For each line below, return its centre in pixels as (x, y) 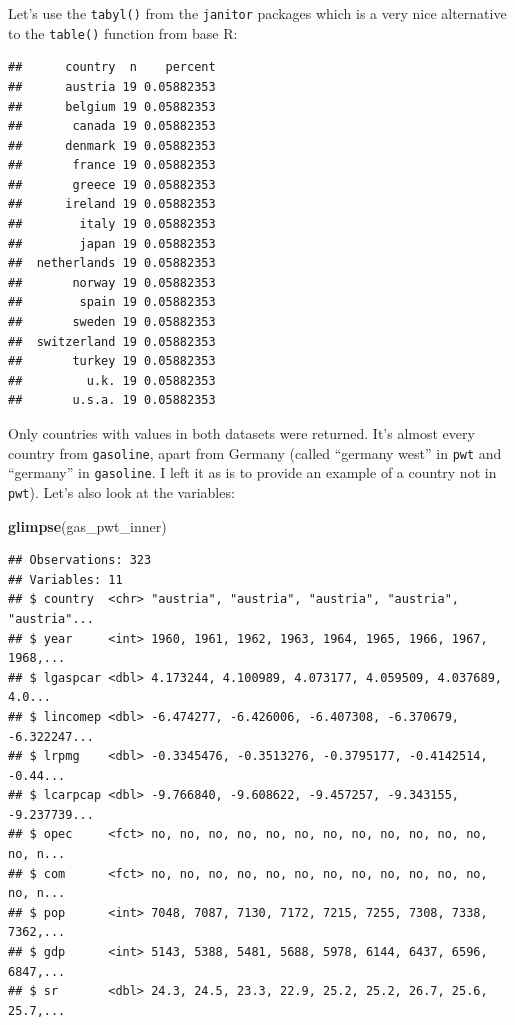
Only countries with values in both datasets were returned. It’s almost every (241, 433)
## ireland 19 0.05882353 (112, 204)
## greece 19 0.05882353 (112, 184)
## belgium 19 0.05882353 (112, 106)
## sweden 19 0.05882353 (112, 322)
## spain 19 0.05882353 (112, 302)
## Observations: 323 (80, 560)
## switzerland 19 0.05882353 (112, 341)
